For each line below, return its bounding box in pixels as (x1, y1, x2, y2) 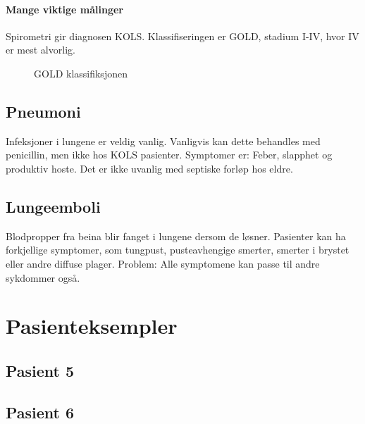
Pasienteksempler (6, 311, 178, 340)
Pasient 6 (6, 401, 75, 423)
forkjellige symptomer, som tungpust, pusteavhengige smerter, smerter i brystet (6, 242, 349, 257)
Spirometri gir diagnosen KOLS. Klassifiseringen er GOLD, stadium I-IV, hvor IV (6, 28, 359, 43)
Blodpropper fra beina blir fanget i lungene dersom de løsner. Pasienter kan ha (6, 228, 346, 243)
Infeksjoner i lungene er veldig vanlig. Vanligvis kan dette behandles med (6, 133, 321, 148)
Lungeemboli (6, 195, 101, 217)
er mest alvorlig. (6, 42, 75, 57)
